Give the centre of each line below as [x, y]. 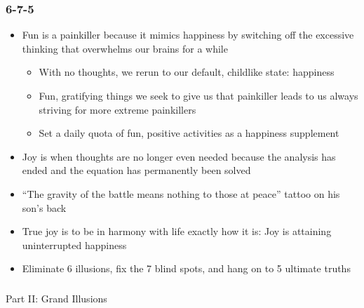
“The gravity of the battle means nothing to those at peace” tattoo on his [181, 193]
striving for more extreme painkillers [117, 109]
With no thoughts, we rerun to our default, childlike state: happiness [187, 72]
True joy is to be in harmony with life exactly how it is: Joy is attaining [177, 231]
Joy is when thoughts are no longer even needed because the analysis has [179, 156]
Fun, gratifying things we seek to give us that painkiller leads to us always [198, 95]
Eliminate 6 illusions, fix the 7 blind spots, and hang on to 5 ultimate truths [186, 268]
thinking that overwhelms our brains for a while [125, 48]
